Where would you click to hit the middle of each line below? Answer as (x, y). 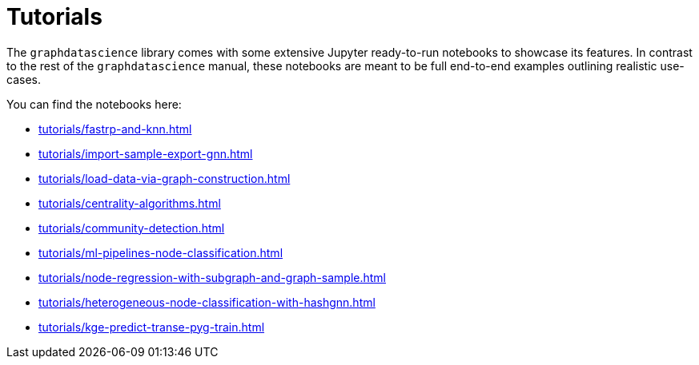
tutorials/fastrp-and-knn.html (115, 129)
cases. (24, 79)
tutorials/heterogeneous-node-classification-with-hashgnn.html (207, 302)
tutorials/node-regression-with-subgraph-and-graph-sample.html (213, 277)
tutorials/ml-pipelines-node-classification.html (161, 252)
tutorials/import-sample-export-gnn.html (146, 153)
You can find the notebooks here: (94, 104)
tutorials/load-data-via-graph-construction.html (165, 178)
